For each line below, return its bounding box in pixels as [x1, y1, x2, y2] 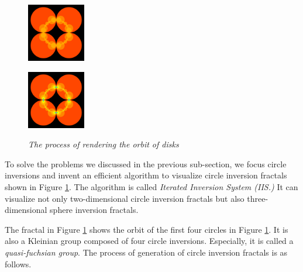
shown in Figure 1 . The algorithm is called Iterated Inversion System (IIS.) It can [5, 180, 298, 192]
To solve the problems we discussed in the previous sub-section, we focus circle [5, 157, 287, 170]
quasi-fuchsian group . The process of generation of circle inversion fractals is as [5, 246, 288, 258]
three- [247, 192, 268, 204]
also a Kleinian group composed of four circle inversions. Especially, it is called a [5, 235, 294, 247]
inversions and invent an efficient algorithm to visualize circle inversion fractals [5, 169, 287, 181]
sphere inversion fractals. [50, 204, 139, 216]
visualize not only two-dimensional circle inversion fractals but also [5, 192, 245, 204]
